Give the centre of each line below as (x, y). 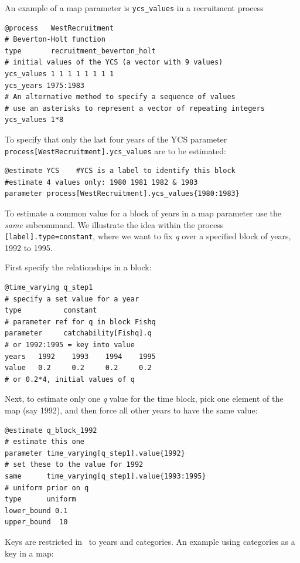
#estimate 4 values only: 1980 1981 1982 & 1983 (101, 182)
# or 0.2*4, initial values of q (70, 379)
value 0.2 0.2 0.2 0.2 (78, 368)
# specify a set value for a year (72, 299)
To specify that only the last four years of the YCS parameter (116, 139)
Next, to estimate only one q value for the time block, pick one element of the (144, 398)
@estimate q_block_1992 (51, 430)
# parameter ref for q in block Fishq (80, 322)
